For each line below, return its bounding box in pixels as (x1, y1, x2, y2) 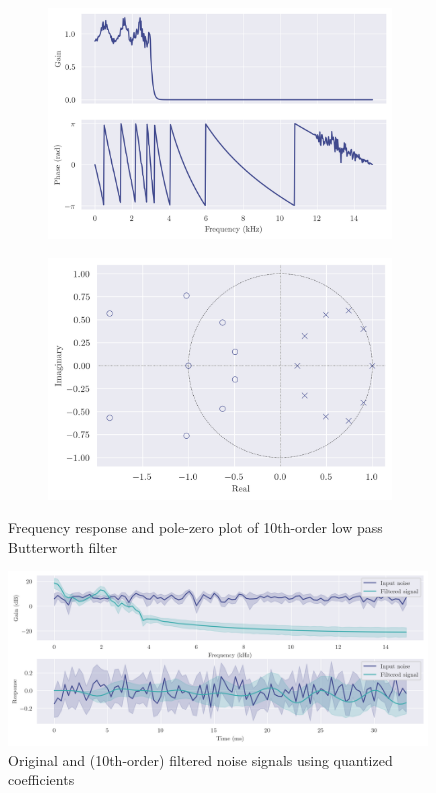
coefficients (8, 769, 75, 790)
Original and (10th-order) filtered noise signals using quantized (8, 749, 393, 770)
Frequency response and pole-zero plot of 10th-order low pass (8, 517, 383, 538)
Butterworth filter (8, 536, 118, 557)
